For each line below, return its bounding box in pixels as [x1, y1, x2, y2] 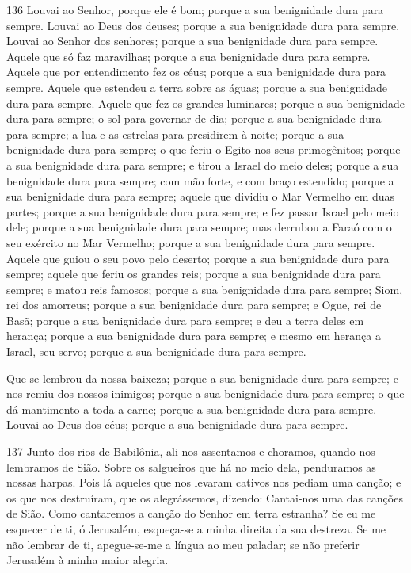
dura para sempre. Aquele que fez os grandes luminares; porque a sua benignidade [6, 94, 405, 111]
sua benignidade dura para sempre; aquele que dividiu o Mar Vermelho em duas [6, 188, 395, 204]
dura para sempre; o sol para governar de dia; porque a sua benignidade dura [6, 110, 382, 127]
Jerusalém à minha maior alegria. [6, 552, 169, 568]
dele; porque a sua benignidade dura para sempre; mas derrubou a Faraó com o [6, 219, 392, 235]
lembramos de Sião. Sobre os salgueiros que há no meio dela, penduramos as [6, 458, 376, 475]
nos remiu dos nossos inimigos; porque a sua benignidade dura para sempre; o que [6, 385, 405, 402]
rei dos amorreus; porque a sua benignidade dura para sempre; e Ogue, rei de [6, 296, 382, 313]
